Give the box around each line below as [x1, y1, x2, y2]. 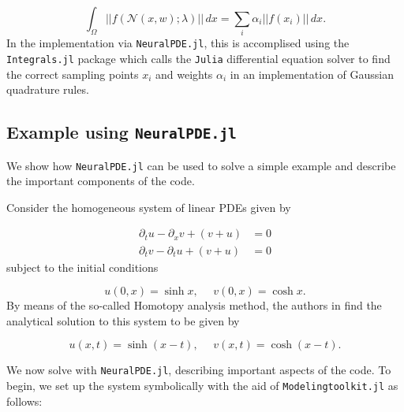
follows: [6, 392, 43, 409]
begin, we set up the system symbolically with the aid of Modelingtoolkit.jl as [6, 377, 398, 393]
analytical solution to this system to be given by [6, 312, 240, 328]
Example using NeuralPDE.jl [6, 120, 237, 144]
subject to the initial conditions [6, 258, 159, 275]
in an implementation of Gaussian [230, 65, 395, 82]
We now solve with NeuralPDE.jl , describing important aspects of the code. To [6, 362, 391, 378]
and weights [155, 65, 213, 82]
